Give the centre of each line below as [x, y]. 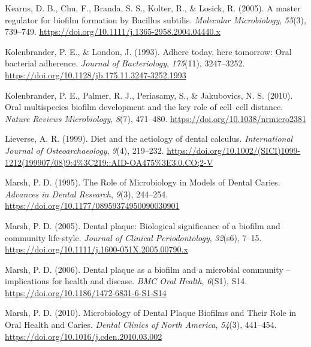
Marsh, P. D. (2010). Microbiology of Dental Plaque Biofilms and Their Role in [151, 313]
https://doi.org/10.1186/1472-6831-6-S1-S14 [86, 292]
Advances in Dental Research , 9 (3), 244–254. [87, 194]
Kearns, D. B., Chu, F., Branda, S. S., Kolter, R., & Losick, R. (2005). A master [153, 8]
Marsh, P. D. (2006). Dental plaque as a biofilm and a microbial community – [148, 269]
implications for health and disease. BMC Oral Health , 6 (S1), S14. [126, 281]
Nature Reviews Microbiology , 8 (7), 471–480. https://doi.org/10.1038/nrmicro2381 [155, 118]
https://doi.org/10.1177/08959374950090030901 [92, 206]
